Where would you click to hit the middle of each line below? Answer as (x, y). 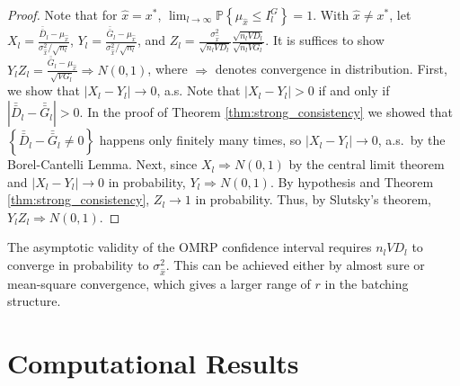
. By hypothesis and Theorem (352, 181)
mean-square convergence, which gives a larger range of (159, 283)
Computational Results (153, 363)
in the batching (367, 283)
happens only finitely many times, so (200, 140)
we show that (44, 90)
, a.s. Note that (199, 90)
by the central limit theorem (367, 164)
